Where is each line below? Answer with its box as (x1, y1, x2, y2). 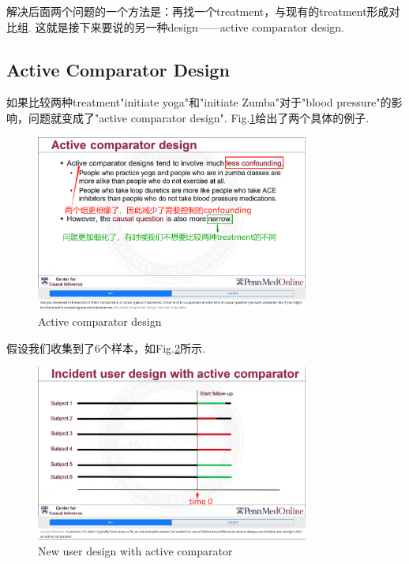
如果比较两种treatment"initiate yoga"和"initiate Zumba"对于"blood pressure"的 (6, 94, 392, 110)
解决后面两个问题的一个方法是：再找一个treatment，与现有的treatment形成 (6, 3, 389, 19)
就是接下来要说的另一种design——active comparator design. (46, 18, 345, 35)
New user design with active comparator (38, 542, 233, 558)
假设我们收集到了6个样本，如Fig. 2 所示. (6, 339, 205, 356)
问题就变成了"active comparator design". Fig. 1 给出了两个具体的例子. (28, 109, 370, 125)
